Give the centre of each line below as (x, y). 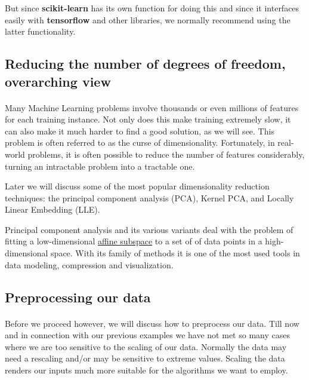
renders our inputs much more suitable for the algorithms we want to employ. (146, 370)
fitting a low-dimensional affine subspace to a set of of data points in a (134, 241)
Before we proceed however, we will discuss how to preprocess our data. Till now (152, 323)
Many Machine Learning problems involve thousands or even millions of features (152, 107)
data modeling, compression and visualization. (89, 264)
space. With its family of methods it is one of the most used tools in (175, 253)
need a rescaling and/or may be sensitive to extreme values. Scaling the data (145, 358)
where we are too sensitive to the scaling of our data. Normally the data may (146, 346)
